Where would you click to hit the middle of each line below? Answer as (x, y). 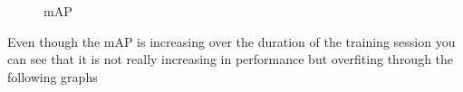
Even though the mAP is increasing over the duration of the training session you (231, 41)
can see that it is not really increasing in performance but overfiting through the (231, 59)
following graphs (53, 76)
